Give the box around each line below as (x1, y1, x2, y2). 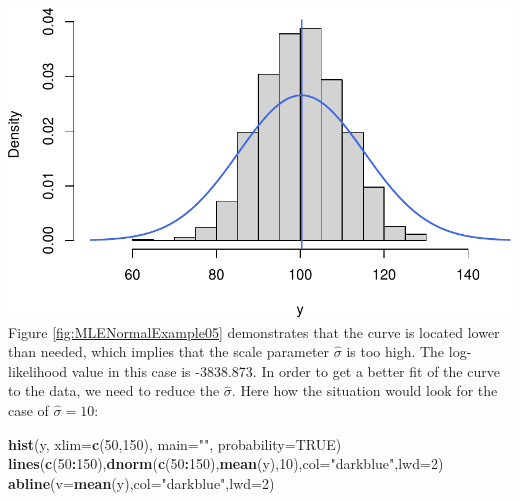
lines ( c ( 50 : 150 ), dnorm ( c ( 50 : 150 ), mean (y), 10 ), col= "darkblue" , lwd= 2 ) (8, 453, 444, 474)
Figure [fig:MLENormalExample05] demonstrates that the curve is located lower (8, 321, 500, 342)
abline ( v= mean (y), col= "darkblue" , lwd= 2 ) (8, 472, 275, 493)
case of (8, 399, 49, 420)
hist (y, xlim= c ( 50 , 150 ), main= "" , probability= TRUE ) (8, 433, 342, 454)
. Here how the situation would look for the (231, 380, 498, 401)
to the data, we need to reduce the (8, 380, 220, 401)
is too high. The (346, 341, 445, 362)
